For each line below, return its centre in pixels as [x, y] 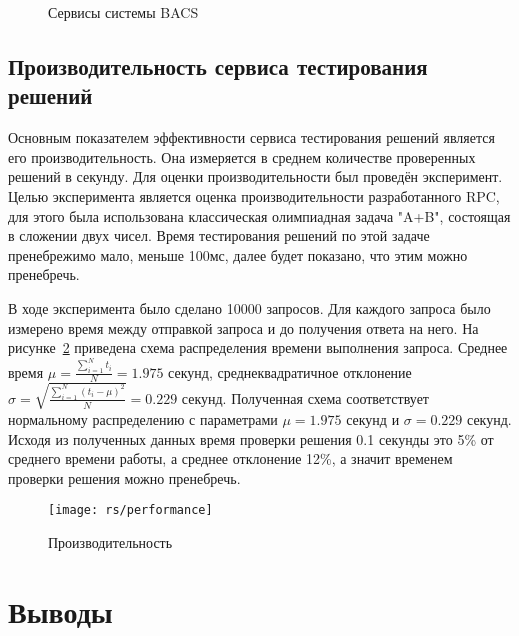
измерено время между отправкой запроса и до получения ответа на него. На [243, 327]
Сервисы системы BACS [123, 12]
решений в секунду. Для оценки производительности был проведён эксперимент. [255, 176]
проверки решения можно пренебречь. [124, 477]
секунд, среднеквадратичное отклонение [290, 371]
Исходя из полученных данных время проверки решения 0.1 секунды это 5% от [251, 438]
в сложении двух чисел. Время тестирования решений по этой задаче [219, 235]
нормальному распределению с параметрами [143, 418]
